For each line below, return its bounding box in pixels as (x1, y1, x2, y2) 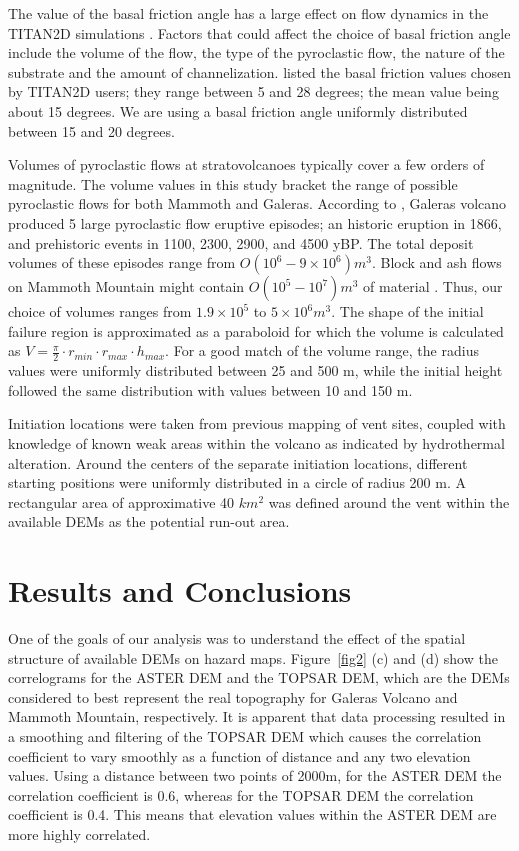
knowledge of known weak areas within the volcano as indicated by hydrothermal (8, 432, 505, 453)
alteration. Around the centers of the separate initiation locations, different (8, 452, 468, 473)
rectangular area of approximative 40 (8, 491, 235, 512)
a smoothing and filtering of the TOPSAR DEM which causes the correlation (8, 725, 482, 746)
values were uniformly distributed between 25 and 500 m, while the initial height (8, 360, 503, 381)
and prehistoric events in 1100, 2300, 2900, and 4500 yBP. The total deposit (8, 232, 474, 253)
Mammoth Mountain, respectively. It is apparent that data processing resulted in (8, 706, 506, 727)
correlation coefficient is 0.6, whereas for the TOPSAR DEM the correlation (8, 784, 474, 805)
